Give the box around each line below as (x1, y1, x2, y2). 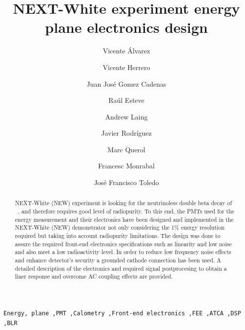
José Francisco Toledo (94, 177, 159, 188)
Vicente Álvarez (102, 46, 150, 56)
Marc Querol (107, 144, 145, 154)
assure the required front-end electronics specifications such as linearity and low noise (15, 239, 232, 248)
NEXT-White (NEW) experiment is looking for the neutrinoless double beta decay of (15, 199, 232, 207)
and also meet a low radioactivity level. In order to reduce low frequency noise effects (15, 248, 231, 256)
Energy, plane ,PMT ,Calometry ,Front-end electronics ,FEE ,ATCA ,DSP (3, 310, 241, 317)
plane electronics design (45, 17, 208, 37)
